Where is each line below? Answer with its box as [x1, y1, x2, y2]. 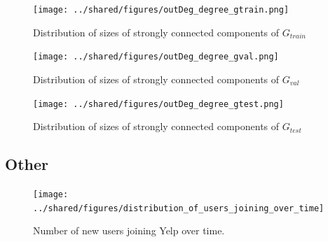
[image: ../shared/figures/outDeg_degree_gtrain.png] [33, 5, 289, 15]
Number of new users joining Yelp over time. [33, 223, 225, 238]
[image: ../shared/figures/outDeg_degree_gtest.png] [33, 99, 284, 109]
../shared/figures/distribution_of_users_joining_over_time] [33, 203, 324, 213]
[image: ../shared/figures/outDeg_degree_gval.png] [33, 52, 279, 62]
